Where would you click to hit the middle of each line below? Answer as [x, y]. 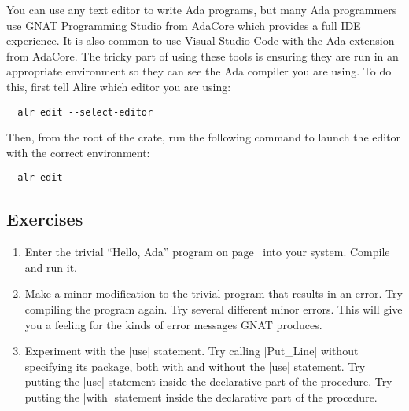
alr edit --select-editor [85, 112]
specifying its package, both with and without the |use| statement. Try [195, 366]
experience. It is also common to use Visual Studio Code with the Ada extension [201, 40]
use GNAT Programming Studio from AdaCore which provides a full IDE [184, 25]
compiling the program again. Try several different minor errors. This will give [214, 309]
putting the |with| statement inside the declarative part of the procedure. [201, 397]
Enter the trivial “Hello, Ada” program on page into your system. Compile [207, 252]
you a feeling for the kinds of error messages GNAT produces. [173, 324]
